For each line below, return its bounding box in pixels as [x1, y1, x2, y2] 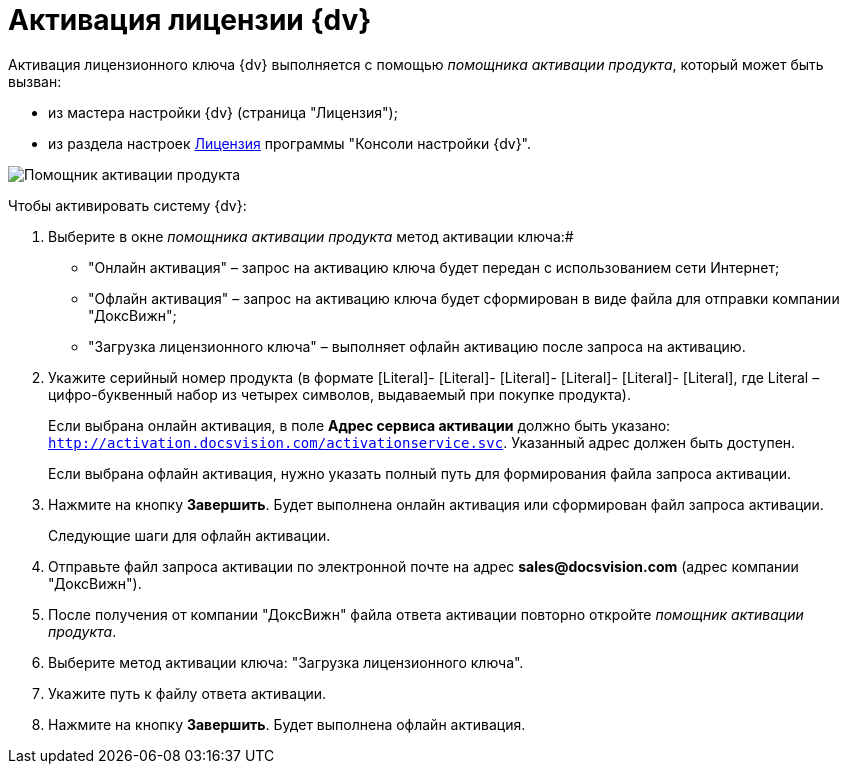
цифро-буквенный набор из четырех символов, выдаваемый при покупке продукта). [48, 385, 631, 403]
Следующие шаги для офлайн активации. [48, 526, 331, 544]
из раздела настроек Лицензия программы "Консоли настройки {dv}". [48, 134, 532, 152]
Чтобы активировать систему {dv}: [8, 196, 247, 214]
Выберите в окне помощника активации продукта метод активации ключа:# [48, 227, 574, 245]
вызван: [8, 72, 62, 90]
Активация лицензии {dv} [8, 3, 372, 37]
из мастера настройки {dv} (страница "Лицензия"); [48, 103, 398, 121]
